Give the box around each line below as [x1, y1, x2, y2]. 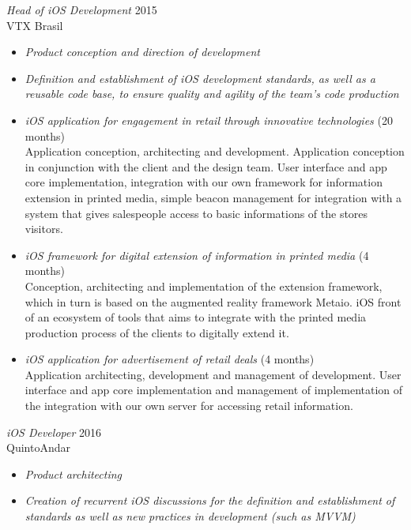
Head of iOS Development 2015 [6, 2, 157, 17]
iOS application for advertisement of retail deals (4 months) [25, 351, 315, 367]
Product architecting [25, 465, 123, 482]
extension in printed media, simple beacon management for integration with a [25, 189, 402, 205]
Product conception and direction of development [25, 43, 260, 60]
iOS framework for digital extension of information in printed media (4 [25, 246, 369, 263]
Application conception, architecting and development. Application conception [25, 143, 405, 160]
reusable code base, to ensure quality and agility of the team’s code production [25, 85, 399, 102]
